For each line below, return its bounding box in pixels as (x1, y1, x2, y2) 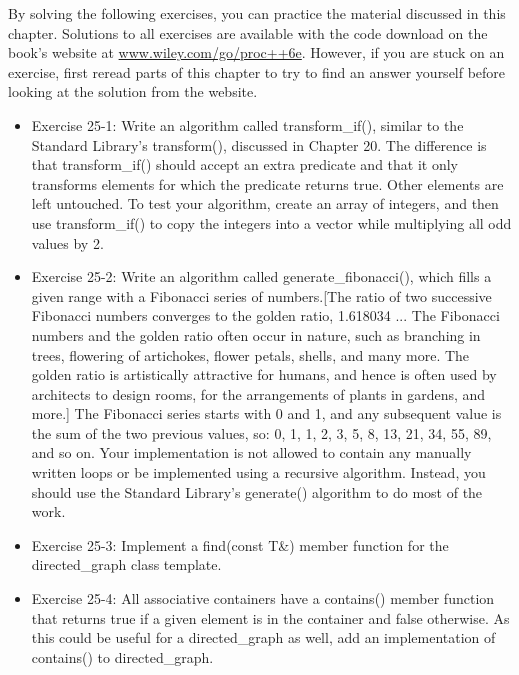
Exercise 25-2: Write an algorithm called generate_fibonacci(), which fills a (31, 266, 492, 287)
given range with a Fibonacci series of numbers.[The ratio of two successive (31, 285, 492, 306)
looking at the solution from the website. (8, 81, 258, 102)
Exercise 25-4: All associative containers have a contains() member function (31, 588, 495, 609)
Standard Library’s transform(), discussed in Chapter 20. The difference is (31, 134, 487, 155)
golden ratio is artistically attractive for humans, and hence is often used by (31, 364, 497, 385)
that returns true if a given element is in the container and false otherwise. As (31, 607, 510, 628)
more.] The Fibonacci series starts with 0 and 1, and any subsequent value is (31, 403, 502, 424)
